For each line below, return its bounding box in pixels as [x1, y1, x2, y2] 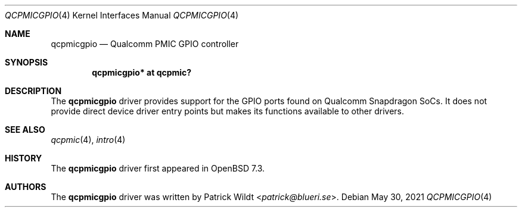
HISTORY [5, 153, 42, 163]
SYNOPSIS [5, 57, 48, 67]
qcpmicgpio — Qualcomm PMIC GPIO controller [51, 39, 239, 49]
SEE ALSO [5, 124, 45, 135]
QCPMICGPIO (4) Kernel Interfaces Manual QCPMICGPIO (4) [5, 10, 239, 20]
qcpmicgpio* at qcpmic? [92, 67, 192, 77]
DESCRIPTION [5, 86, 62, 96]
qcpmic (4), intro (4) [51, 135, 126, 145]
